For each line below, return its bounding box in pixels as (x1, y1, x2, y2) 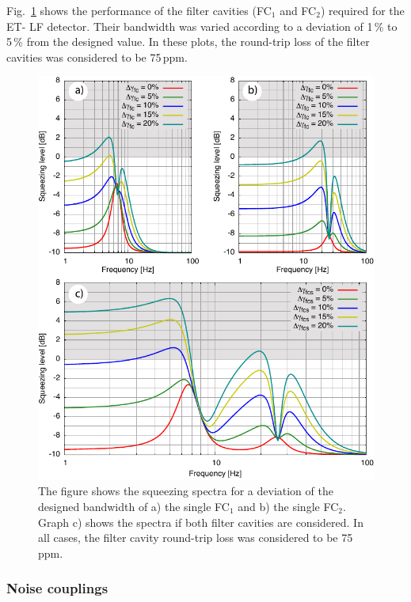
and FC (280, 2, 317, 18)
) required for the (320, 2, 405, 18)
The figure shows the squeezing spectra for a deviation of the (38, 483, 333, 499)
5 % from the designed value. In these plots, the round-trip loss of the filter (6, 33, 370, 50)
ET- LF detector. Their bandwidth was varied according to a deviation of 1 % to (6, 17, 398, 34)
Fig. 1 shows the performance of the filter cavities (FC (6, 2, 272, 18)
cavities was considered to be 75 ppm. (6, 48, 188, 65)
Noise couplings (6, 578, 108, 598)
